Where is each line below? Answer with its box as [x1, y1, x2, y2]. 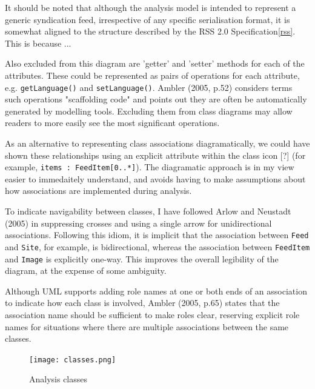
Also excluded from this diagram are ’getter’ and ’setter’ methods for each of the [5, 57, 305, 70]
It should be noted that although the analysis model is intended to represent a [5, 1, 296, 13]
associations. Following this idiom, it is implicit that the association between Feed [5, 228, 309, 241]
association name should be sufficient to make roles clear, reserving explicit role [5, 308, 300, 321]
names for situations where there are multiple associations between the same [5, 320, 289, 333]
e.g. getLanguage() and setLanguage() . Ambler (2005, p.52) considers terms [5, 81, 293, 93]
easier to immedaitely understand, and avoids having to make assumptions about [5, 172, 306, 185]
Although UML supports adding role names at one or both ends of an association [5, 284, 307, 297]
